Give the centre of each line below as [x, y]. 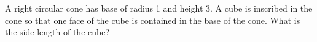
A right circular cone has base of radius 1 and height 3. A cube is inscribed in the [159, 8]
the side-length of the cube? [57, 32]
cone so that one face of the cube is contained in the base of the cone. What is [153, 20]
